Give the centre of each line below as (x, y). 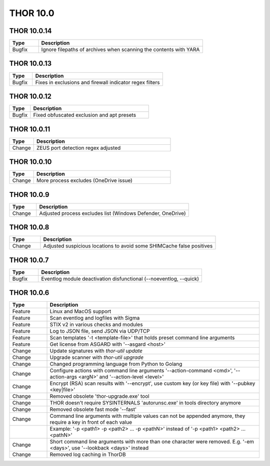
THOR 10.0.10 (30, 162)
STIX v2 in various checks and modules (96, 325)
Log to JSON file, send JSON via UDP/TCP (100, 331)
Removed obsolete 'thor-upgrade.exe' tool (99, 396)
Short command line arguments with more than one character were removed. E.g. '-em (152, 442)
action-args (63, 377)
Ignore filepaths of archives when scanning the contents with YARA (120, 50)
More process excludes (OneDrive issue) (84, 180)
